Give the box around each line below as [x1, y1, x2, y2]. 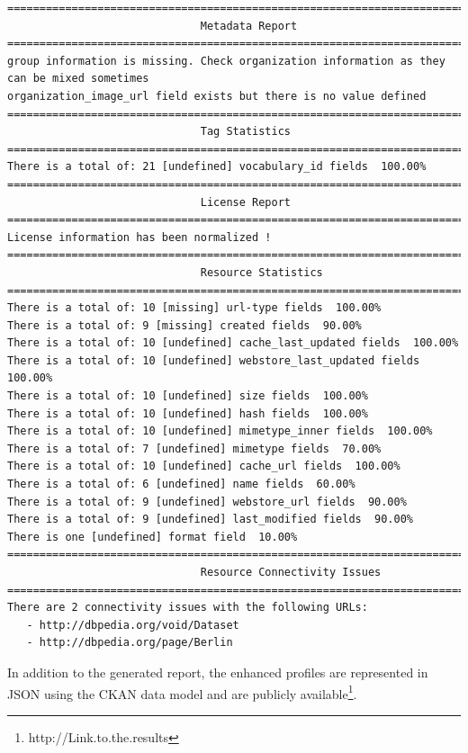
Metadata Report [200, 19, 298, 32]
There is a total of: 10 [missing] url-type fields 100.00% [7, 301, 382, 315]
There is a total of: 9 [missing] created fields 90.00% [7, 318, 362, 332]
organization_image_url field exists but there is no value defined [7, 89, 427, 103]
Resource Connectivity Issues [200, 566, 382, 578]
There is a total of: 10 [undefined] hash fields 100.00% [7, 407, 368, 420]
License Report [200, 195, 291, 209]
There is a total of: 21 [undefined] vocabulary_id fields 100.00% [7, 160, 427, 174]
